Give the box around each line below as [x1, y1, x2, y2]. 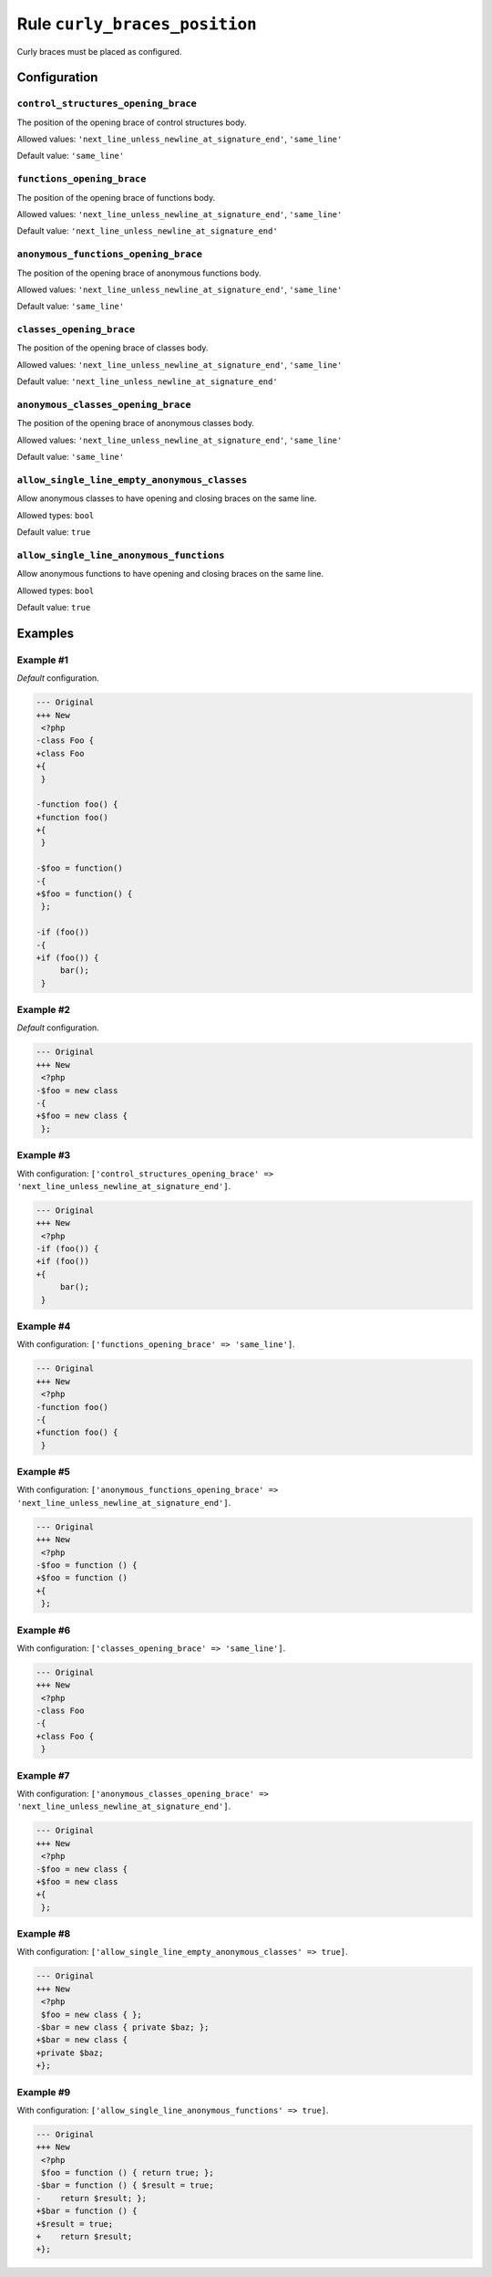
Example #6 [16, 1624, 71, 1636]
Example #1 [16, 653, 68, 666]
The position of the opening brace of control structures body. [16, 117, 247, 128]
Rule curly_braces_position [16, 14, 257, 34]
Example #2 [16, 1004, 71, 1017]
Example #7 [16, 1769, 70, 1781]
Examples [16, 625, 75, 641]
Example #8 [16, 1927, 71, 1940]
